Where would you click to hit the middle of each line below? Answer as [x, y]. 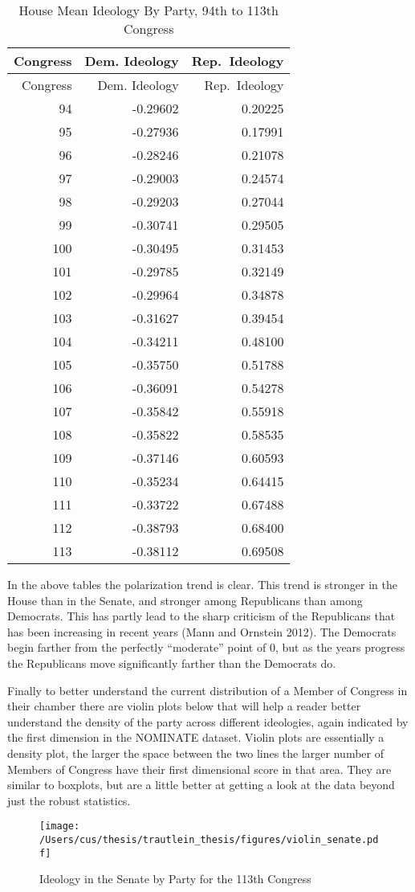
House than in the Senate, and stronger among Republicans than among [185, 600]
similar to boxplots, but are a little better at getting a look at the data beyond [201, 785]
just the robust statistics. [69, 800]
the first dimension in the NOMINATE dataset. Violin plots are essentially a [196, 737]
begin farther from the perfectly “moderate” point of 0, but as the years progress [206, 647]
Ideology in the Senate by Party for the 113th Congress [175, 879]
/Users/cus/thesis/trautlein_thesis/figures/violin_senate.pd [209, 839]
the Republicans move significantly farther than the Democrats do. [172, 663]
